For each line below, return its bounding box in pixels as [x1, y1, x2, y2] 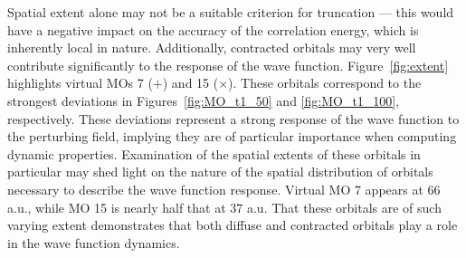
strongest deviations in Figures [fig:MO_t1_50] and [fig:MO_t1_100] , [7, 91, 400, 110]
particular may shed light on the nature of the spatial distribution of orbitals [7, 162, 433, 181]
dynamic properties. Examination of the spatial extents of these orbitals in [7, 144, 421, 163]
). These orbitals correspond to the [228, 73, 422, 92]
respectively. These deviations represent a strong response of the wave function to [7, 109, 460, 128]
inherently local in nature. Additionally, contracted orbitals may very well [7, 38, 416, 57]
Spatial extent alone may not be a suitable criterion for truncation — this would [7, 3, 454, 21]
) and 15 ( [162, 73, 219, 92]
